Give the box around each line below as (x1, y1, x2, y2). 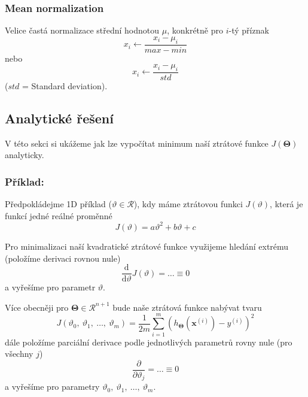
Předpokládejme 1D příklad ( (5, 198, 112, 210)
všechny (5, 347, 33, 360)
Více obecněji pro (5, 301, 69, 313)
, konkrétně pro (167, 24, 224, 37)
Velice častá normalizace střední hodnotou (5, 24, 160, 37)
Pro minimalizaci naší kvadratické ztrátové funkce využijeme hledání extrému (5, 240, 289, 252)
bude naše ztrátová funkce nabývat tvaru (112, 301, 262, 313)
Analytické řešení (5, 109, 114, 128)
